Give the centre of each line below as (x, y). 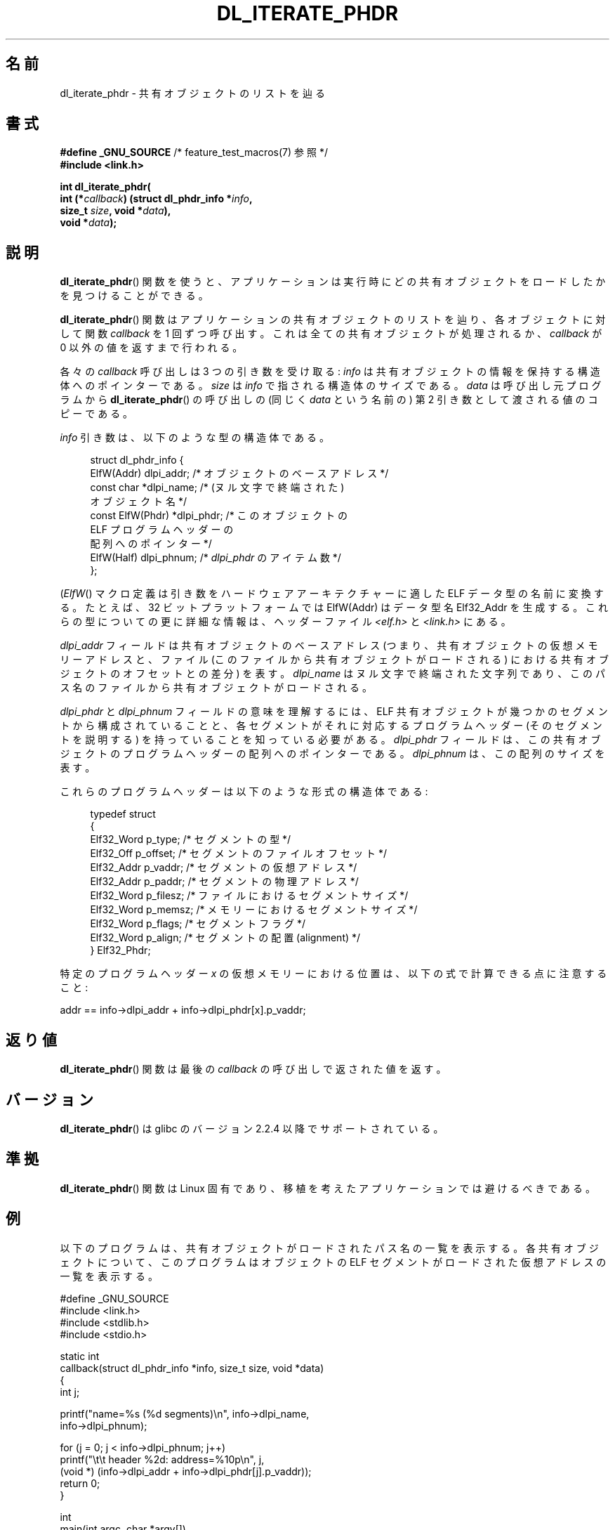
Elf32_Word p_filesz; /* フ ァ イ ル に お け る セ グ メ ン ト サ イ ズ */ (249, 896)
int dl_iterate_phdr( (105, 187)
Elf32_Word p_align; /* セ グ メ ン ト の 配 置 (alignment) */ (225, 938)
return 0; (80, 1483)
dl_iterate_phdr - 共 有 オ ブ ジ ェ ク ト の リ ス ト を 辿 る (192, 93)
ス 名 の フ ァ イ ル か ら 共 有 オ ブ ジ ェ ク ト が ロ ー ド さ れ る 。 (216, 688)
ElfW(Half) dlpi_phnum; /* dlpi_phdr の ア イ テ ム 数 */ (216, 558)
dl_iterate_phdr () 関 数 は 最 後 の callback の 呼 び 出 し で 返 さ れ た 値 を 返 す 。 (253, 1069)
